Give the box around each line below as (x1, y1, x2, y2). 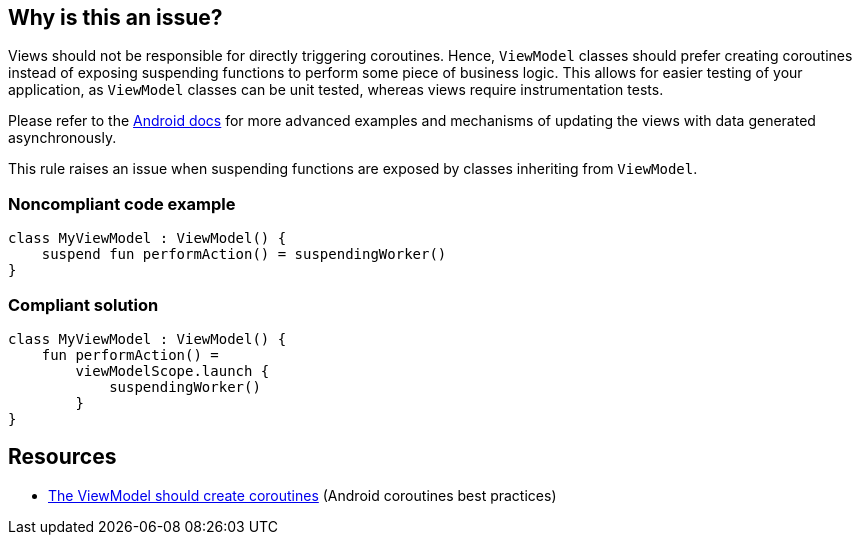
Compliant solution (8, 294, 159, 315)
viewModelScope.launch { (75, 362, 270, 379)
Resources (8, 444, 117, 470)
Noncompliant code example (8, 193, 236, 214)
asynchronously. (8, 129, 117, 147)
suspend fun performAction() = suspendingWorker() (41, 246, 447, 263)
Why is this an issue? (8, 5, 223, 30)
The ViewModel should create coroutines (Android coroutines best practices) (48, 486, 557, 504)
